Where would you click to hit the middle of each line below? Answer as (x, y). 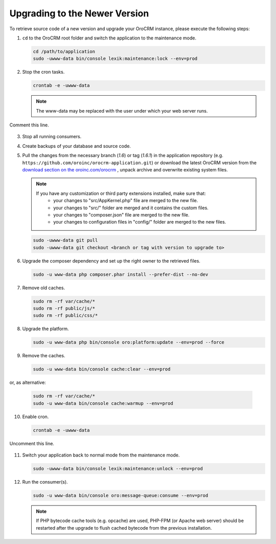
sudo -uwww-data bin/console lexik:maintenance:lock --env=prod (115, 59)
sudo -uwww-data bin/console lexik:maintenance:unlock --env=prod (118, 469)
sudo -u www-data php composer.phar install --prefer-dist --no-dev (121, 274)
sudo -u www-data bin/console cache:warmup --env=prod (103, 403)
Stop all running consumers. (52, 137)
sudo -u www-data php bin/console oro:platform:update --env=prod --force (129, 342)
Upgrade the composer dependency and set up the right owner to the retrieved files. (111, 260)
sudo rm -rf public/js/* (64, 309)
